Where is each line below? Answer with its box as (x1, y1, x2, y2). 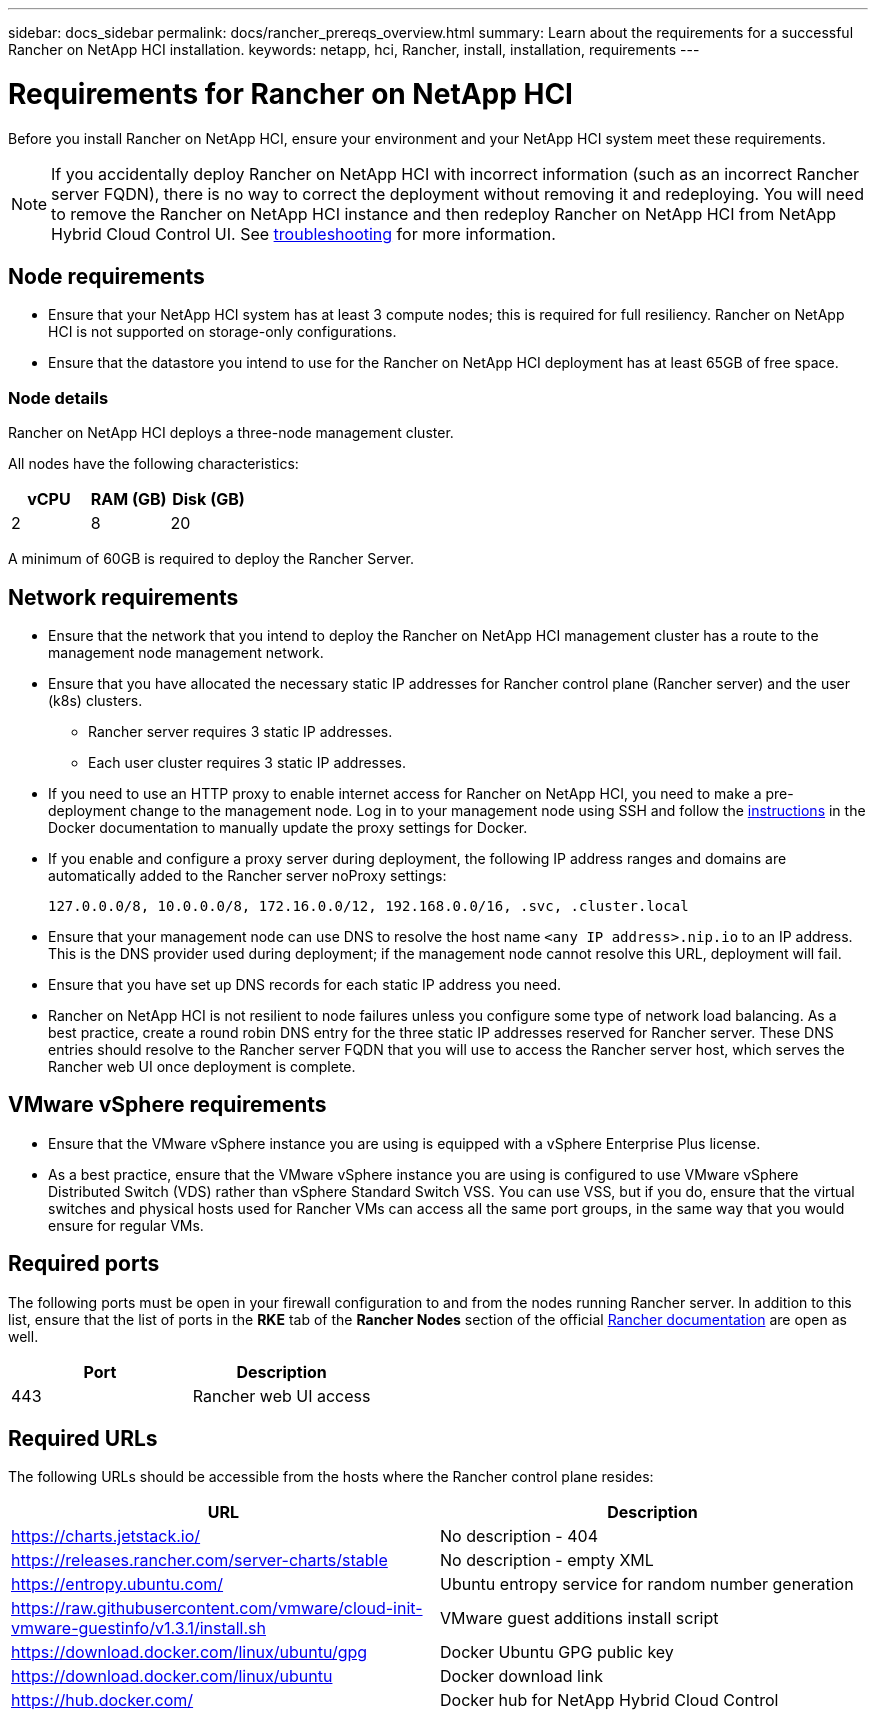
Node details (8, 387, 109, 408)
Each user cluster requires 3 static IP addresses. (88, 753, 406, 771)
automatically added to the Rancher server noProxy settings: (48, 866, 447, 884)
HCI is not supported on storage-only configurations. (48, 323, 397, 341)
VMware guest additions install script (440, 1608, 719, 1629)
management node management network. (48, 643, 324, 661)
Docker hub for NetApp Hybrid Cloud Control (440, 1690, 779, 1711)
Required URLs (8, 1426, 158, 1452)
